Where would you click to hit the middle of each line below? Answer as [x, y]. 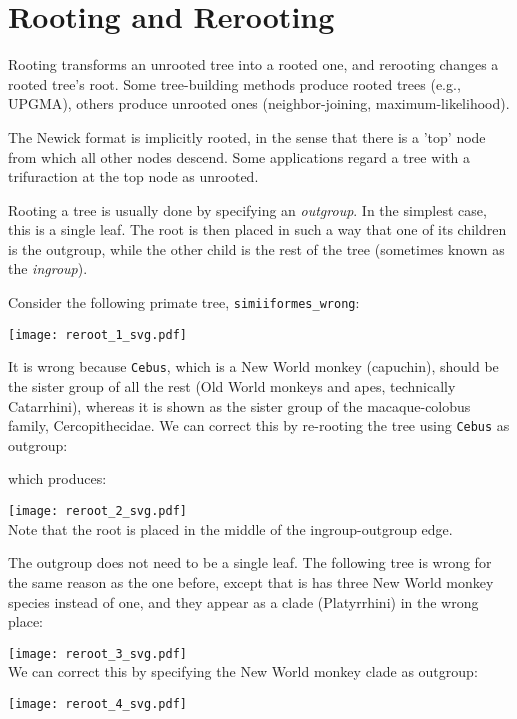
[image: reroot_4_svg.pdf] [97, 703]
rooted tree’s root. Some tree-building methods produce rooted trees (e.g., [234, 83]
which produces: [57, 478]
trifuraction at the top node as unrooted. [133, 176]
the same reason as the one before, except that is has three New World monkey [251, 581]
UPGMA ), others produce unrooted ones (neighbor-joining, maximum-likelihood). [259, 103]
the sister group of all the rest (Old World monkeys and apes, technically [232, 386]
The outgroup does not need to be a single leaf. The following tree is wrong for [250, 562]
